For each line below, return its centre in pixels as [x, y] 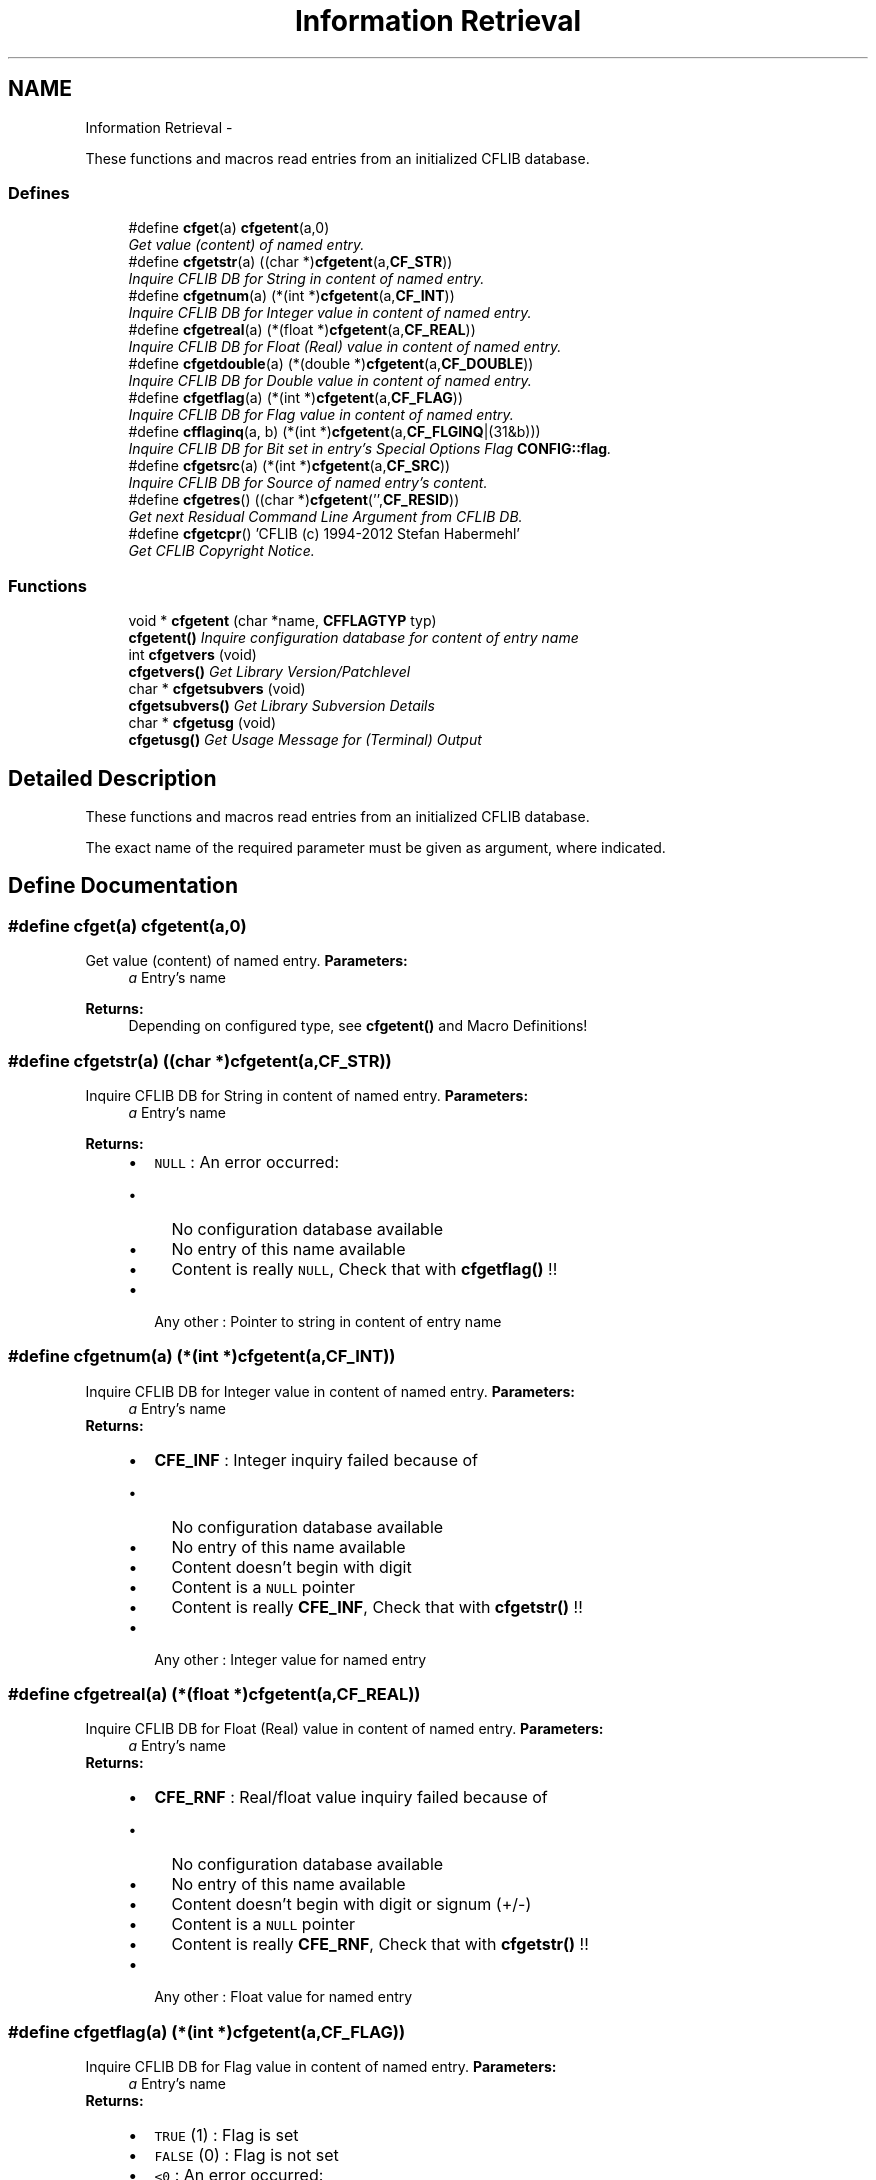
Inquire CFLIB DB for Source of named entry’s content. [308, 483]
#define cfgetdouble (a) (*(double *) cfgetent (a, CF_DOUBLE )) [331, 364]
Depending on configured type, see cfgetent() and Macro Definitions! [358, 1026]
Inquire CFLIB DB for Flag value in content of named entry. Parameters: [321, 2067]
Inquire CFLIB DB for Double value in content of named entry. [330, 381]
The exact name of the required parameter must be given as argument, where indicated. [375, 847]
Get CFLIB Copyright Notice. [221, 551]
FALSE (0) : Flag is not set [246, 2155]
